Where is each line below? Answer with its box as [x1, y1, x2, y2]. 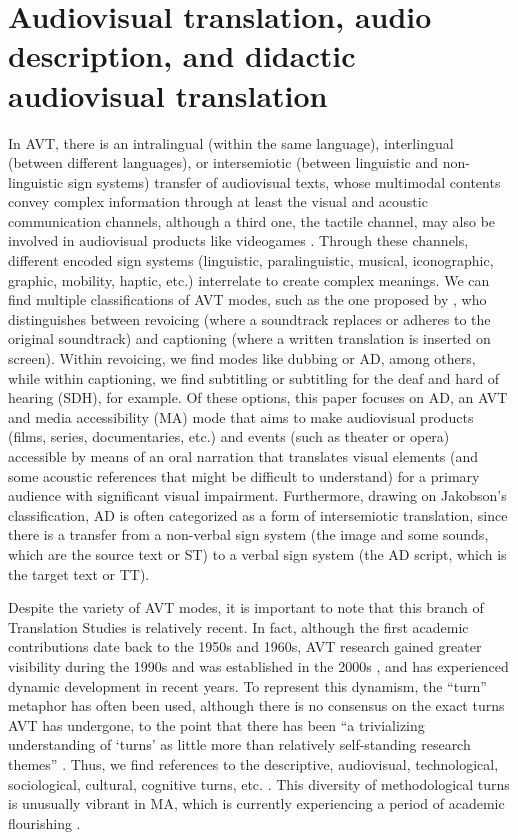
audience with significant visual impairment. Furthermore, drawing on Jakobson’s [8, 485, 507, 506]
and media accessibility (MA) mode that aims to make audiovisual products [8, 406, 474, 427]
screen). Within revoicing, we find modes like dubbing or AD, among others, [8, 348, 476, 369]
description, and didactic [8, 35, 356, 76]
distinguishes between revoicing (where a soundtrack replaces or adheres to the [8, 308, 491, 329]
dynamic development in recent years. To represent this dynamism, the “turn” [8, 675, 487, 696]
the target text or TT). [8, 563, 150, 584]
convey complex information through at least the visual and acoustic [8, 191, 428, 212]
